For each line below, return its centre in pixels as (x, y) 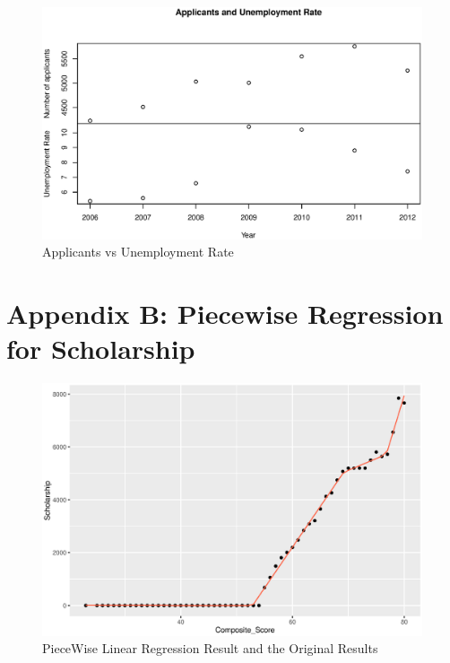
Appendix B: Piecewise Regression (225, 314)
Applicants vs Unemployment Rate (138, 252)
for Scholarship (101, 349)
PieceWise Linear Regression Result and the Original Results (210, 648)
